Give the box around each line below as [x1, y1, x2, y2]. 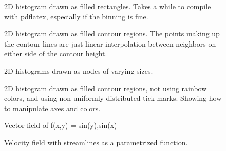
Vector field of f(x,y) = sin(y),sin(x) [4, 120, 117, 131]
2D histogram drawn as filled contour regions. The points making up [4, 28, 220, 39]
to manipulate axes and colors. [4, 102, 101, 113]
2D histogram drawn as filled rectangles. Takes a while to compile [4, 1, 211, 11]
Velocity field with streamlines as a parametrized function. [4, 137, 188, 147]
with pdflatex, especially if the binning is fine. [4, 11, 148, 21]
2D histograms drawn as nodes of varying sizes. [4, 65, 153, 76]
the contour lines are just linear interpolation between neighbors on [4, 38, 216, 49]
